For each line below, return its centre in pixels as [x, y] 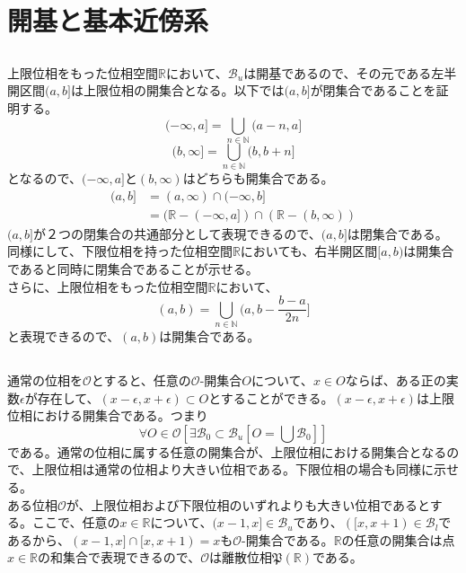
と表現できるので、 [64, 336]
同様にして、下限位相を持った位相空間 [120, 251]
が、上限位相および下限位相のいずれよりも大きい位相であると [248, 504]
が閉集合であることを [373, 90]
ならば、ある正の [396, 380]
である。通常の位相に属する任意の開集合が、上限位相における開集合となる [227, 451]
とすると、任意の [141, 380]
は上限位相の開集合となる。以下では [178, 90]
